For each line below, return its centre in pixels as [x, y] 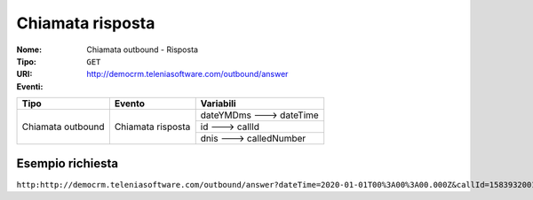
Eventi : [30, 86]
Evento [130, 104]
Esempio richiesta [68, 163]
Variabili [218, 104]
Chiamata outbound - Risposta [143, 50]
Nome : [29, 50]
